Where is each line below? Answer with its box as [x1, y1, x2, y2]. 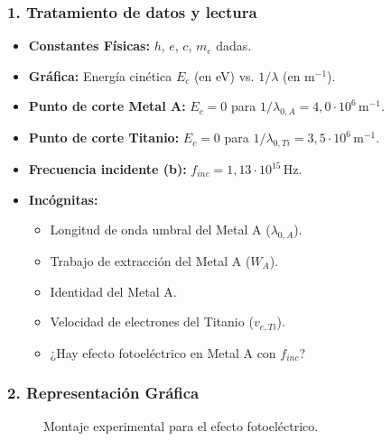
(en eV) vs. [193, 66, 255, 85]
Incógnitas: [28, 189, 98, 208]
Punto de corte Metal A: [28, 96, 186, 115]
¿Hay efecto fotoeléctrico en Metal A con [50, 343, 276, 362]
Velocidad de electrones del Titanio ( [50, 312, 254, 331]
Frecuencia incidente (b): [28, 160, 187, 178]
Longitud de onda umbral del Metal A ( [50, 220, 271, 239]
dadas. [216, 36, 252, 55]
